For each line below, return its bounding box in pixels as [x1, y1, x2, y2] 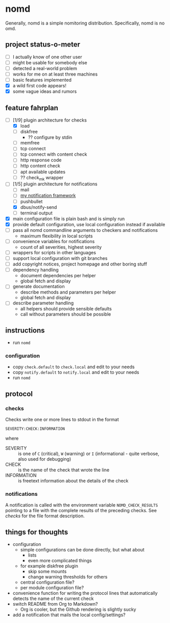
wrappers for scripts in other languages [12, 249, 96, 255]
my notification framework [20, 193, 76, 199]
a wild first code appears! [12, 83, 66, 89]
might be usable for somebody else [12, 59, 88, 65]
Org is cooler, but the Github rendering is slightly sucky [20, 606, 136, 613]
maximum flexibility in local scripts [20, 233, 93, 239]
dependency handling [12, 267, 59, 273]
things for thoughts [5, 528, 68, 536]
